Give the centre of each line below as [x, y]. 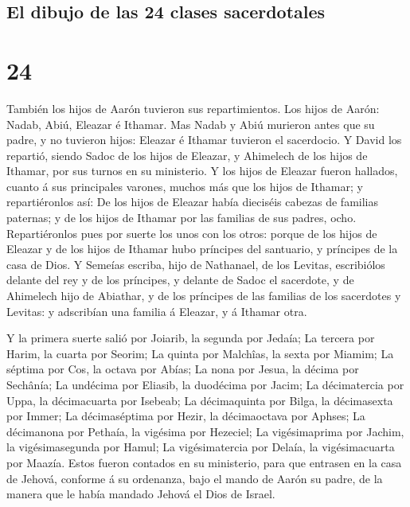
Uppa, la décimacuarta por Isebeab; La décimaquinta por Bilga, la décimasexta [200, 400]
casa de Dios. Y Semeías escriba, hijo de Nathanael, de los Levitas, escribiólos [196, 264]
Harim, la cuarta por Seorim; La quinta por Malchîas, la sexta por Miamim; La [200, 353]
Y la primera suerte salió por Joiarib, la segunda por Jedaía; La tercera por [191, 338]
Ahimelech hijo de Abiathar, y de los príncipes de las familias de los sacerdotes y [204, 296]
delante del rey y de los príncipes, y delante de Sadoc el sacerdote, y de [180, 280]
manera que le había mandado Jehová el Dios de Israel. [141, 494]
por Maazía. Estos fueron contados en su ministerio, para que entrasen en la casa [204, 462]
